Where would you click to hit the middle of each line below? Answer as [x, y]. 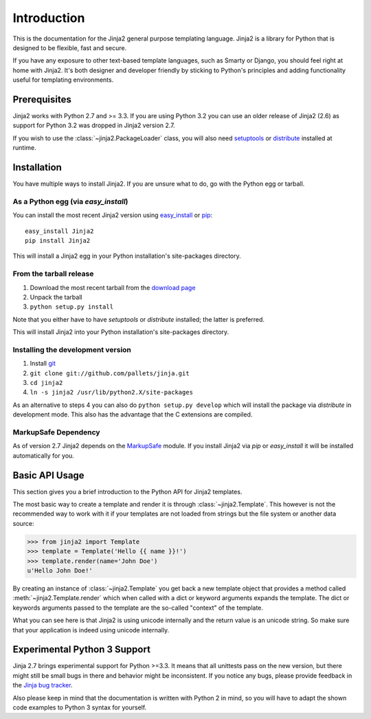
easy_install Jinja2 [59, 231]
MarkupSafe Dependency [56, 432]
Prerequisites [42, 99]
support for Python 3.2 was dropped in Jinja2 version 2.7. [94, 125]
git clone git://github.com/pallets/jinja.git [110, 373]
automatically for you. [44, 455]
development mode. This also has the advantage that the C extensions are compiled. [133, 414]
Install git [43, 364]
